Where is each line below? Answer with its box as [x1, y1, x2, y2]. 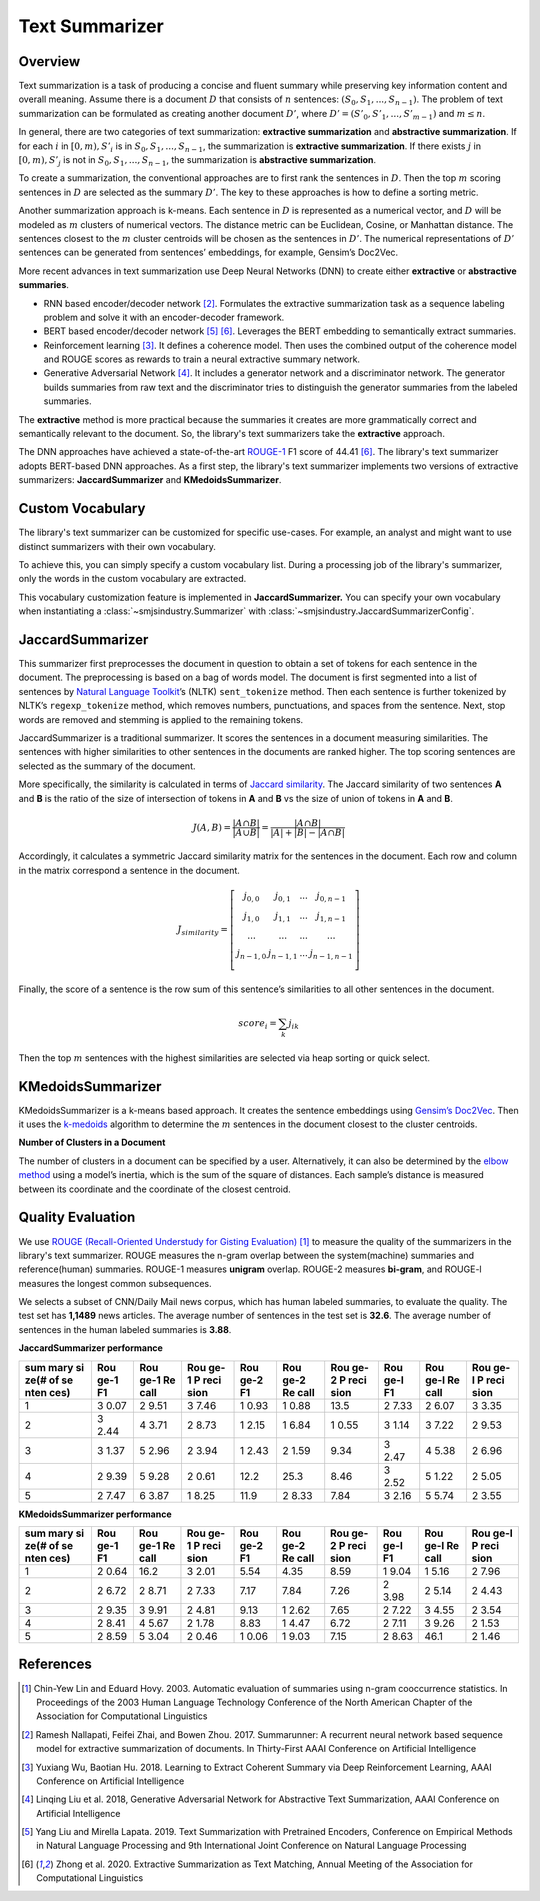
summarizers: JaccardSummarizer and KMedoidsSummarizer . [18, 474, 282, 486]
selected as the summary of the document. [18, 760, 196, 772]
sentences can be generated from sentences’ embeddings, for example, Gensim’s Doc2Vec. [18, 246, 399, 259]
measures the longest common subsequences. [18, 1277, 212, 1289]
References [18, 1656, 92, 1673]
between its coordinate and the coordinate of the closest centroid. [18, 1183, 292, 1195]
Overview [18, 53, 81, 70]
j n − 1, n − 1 [309, 947, 354, 961]
